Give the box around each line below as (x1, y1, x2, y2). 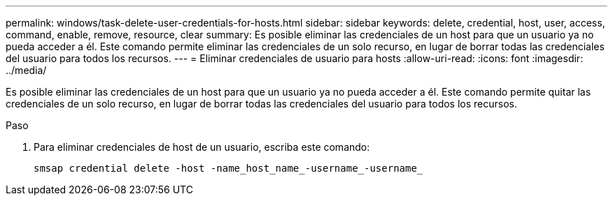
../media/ (6, 64, 47, 76)
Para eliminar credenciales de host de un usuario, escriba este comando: (34, 141, 370, 153)
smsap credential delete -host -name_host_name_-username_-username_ (34, 163, 423, 174)
